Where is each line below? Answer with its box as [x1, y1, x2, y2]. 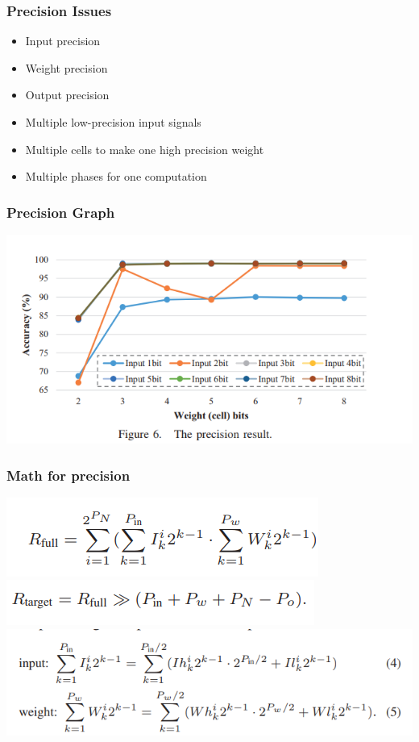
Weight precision [25, 59, 108, 76]
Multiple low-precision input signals [25, 114, 201, 130]
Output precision [25, 86, 110, 103]
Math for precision [6, 465, 131, 485]
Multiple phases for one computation [25, 168, 207, 185]
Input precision [25, 32, 101, 49]
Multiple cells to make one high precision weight [25, 140, 264, 157]
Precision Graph [6, 202, 115, 222]
